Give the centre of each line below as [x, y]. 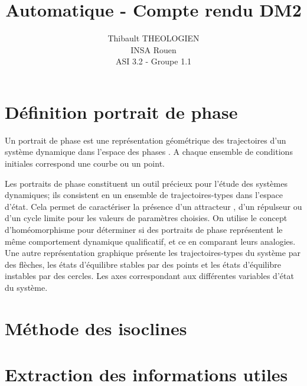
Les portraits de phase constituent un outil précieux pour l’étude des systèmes [146, 183]
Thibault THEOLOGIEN [153, 38]
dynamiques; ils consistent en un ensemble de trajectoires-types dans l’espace [144, 195]
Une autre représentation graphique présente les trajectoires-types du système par [153, 253]
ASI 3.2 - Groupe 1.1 [153, 61]
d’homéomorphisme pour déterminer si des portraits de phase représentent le [144, 229]
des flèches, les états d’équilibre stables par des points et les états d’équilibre [143, 264]
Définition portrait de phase [121, 111]
